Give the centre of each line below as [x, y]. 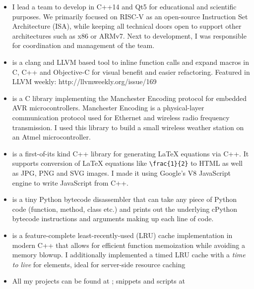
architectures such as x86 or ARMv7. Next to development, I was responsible [129, 35]
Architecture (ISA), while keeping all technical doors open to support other [127, 26]
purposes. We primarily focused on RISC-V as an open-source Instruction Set [130, 16]
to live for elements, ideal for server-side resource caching [99, 264]
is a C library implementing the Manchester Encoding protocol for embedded [129, 98]
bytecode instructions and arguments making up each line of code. [113, 218]
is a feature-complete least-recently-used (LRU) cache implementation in [122, 235]
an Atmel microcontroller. [51, 137]
